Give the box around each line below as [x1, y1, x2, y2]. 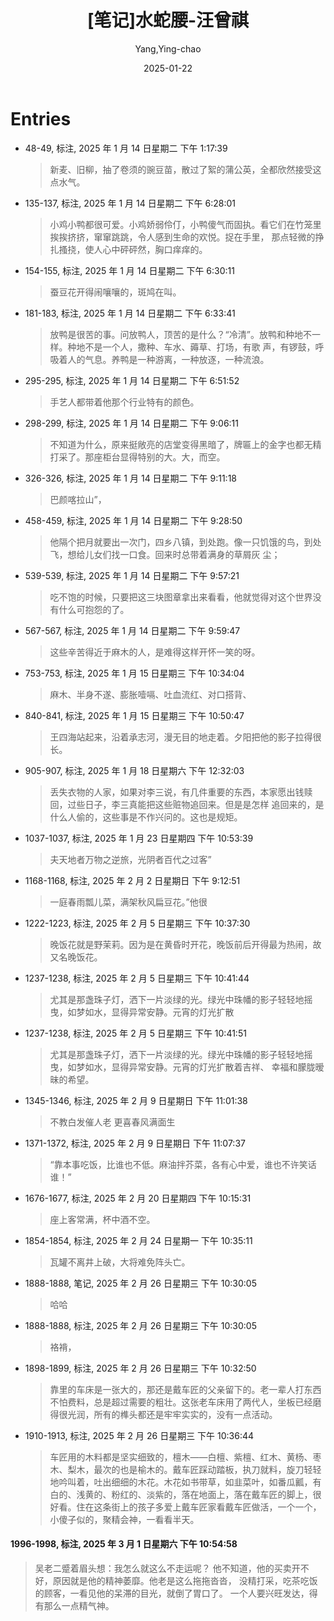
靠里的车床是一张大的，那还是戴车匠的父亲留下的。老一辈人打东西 [49, 1383, 322, 1395]
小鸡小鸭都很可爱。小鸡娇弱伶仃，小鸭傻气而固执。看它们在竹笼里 [49, 218, 322, 230]
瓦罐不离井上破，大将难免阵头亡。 [49, 1256, 191, 1268]
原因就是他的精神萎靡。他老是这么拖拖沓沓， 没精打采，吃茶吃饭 [52, 1574, 318, 1586]
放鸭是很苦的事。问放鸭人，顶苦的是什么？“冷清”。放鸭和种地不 [49, 328, 312, 340]
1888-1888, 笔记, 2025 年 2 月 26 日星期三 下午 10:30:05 [24, 1277, 257, 1289]
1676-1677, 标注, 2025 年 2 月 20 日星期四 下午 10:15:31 [24, 1192, 252, 1204]
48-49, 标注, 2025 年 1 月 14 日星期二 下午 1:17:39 [24, 142, 228, 154]
